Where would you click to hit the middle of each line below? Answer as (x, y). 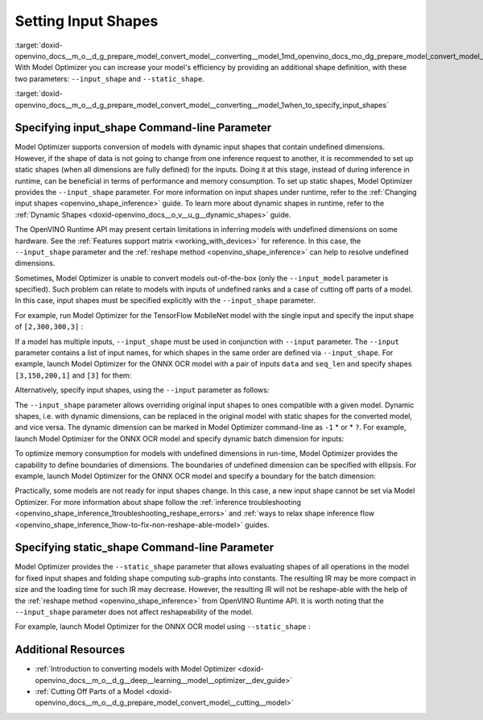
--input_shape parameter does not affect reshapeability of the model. (134, 611)
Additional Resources (70, 650)
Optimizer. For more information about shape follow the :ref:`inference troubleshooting (158, 502)
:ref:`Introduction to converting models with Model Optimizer (136, 669)
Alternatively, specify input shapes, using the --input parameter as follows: (142, 390)
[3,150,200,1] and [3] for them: (73, 375)
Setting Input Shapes (87, 21)
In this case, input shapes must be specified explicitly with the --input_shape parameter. (165, 300)
